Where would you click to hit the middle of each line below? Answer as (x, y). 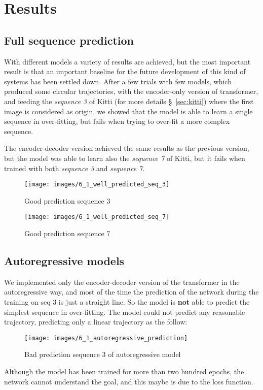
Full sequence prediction (69, 40)
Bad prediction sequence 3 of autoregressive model (103, 354)
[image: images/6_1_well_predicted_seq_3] (97, 185)
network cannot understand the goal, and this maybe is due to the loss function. (129, 381)
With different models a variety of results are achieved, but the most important (127, 61)
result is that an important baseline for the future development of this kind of (125, 71)
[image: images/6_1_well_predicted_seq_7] (97, 217)
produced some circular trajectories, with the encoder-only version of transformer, (131, 91)
